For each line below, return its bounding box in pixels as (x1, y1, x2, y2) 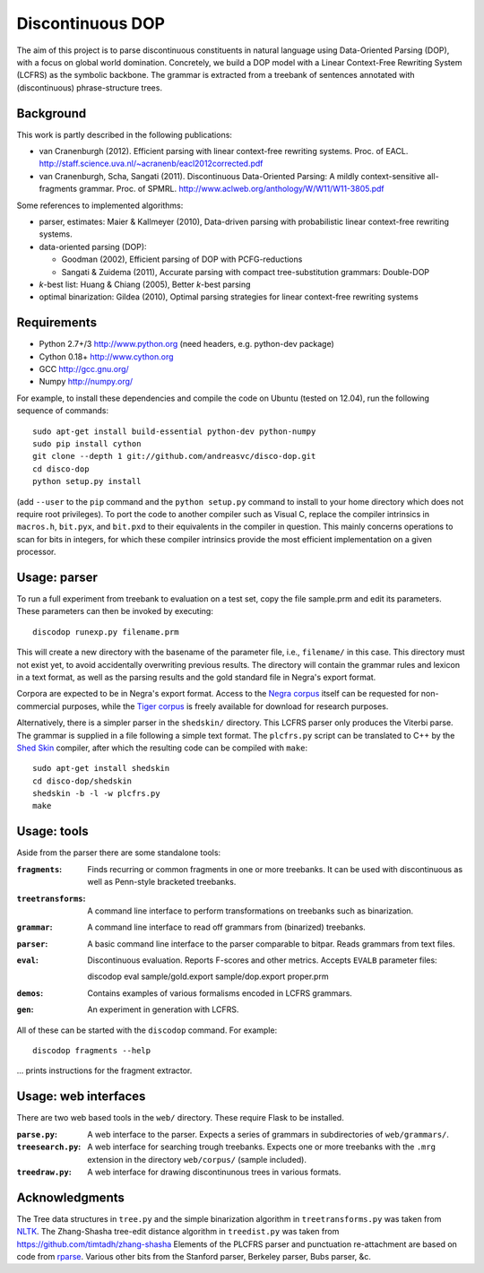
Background (16, 106, 87, 121)
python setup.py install (32, 476, 142, 487)
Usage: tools (16, 824, 89, 839)
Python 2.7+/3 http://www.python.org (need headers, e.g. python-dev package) (39, 339, 335, 350)
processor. (16, 547, 56, 558)
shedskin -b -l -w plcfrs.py (32, 789, 160, 799)
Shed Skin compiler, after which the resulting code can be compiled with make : (16, 742, 308, 753)
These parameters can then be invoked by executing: (16, 606, 214, 617)
